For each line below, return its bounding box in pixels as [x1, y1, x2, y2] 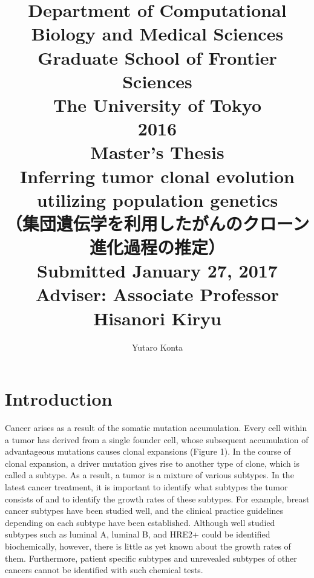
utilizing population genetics [36, 187, 278, 212]
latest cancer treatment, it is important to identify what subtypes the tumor [5, 481, 288, 493]
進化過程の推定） [89, 235, 225, 259]
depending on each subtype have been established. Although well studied [5, 516, 275, 528]
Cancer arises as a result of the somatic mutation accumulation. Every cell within [5, 421, 307, 434]
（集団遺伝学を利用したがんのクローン [5, 210, 310, 235]
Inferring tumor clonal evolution [20, 163, 295, 188]
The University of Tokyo [53, 92, 262, 117]
